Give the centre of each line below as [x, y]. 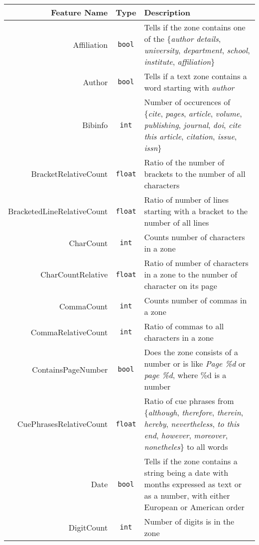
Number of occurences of [187, 102]
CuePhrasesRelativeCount [63, 424]
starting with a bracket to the [196, 211]
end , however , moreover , [186, 435]
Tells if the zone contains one [195, 27]
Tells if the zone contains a [191, 461]
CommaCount [83, 306]
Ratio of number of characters [196, 263]
